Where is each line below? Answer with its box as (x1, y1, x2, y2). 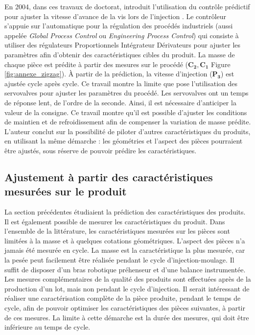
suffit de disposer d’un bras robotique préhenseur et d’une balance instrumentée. (4, 264, 246, 274)
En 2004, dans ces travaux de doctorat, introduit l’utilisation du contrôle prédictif (4, 1, 250, 11)
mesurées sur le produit (4, 184, 127, 199)
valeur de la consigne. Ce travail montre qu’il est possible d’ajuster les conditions (4, 107, 247, 117)
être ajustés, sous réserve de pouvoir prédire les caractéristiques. (4, 145, 197, 155)
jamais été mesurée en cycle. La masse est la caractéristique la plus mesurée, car (4, 245, 245, 255)
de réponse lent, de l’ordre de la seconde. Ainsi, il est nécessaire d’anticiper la (4, 97, 236, 107)
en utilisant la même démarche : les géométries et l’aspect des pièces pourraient (4, 136, 243, 146)
